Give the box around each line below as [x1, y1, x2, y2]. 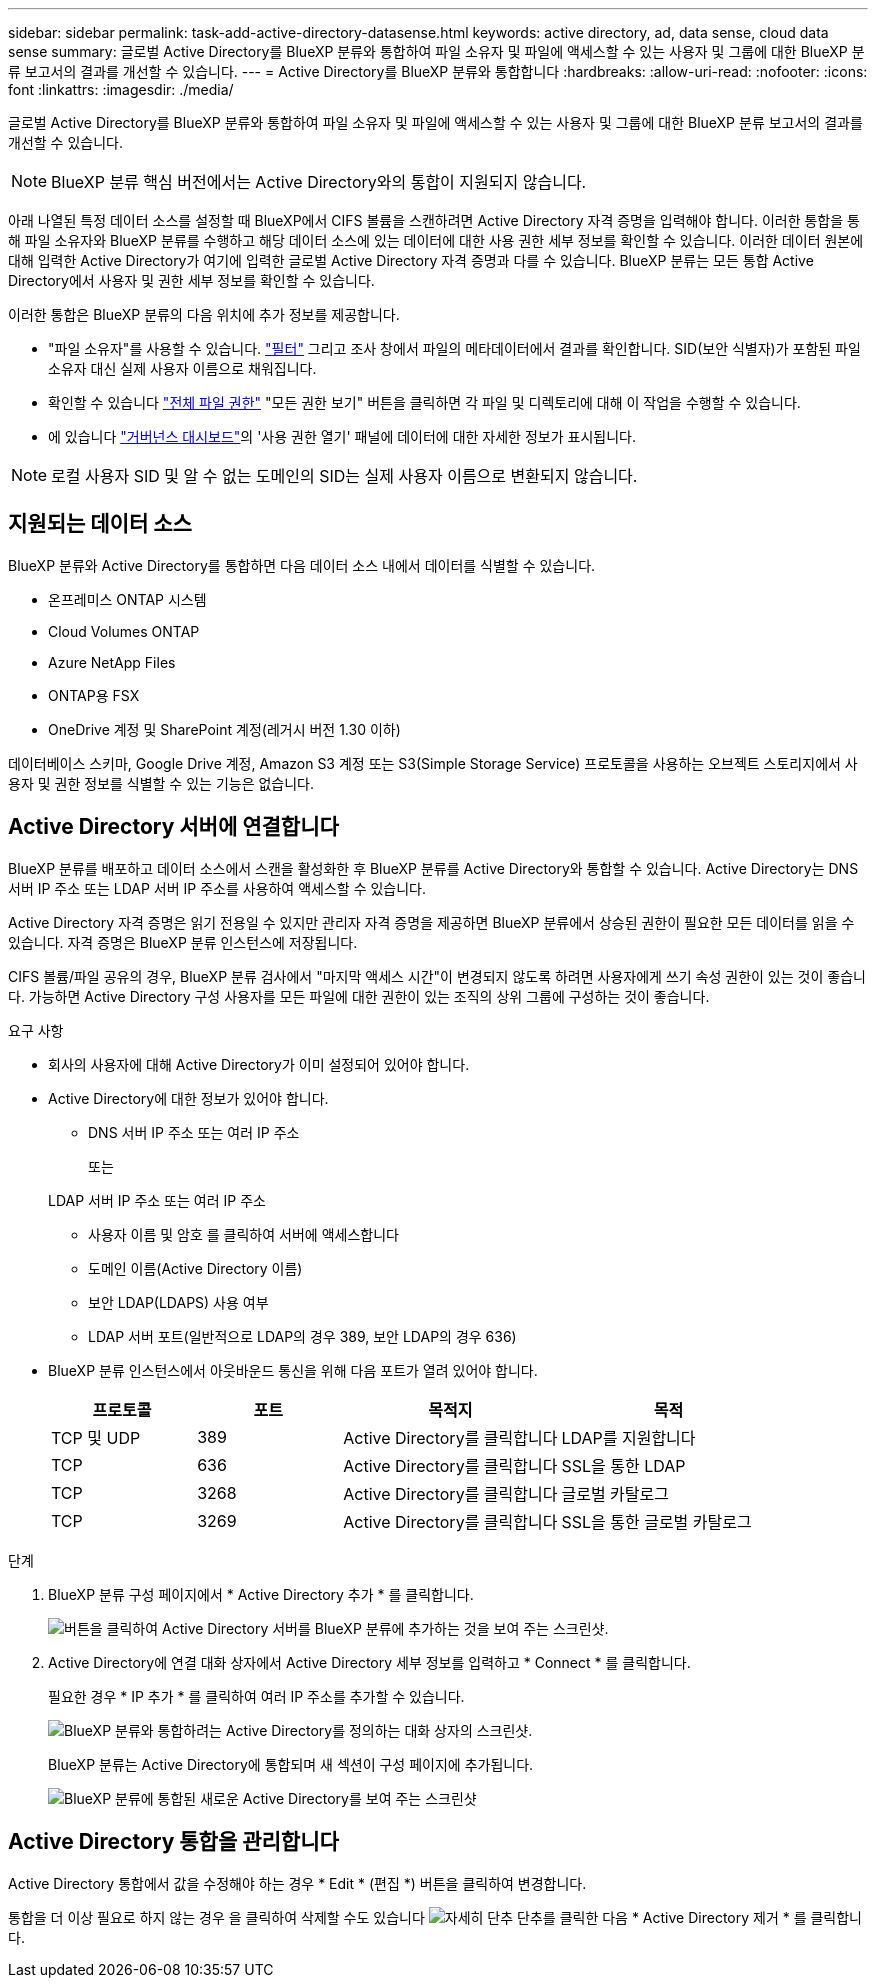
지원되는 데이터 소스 [8, 511, 192, 537]
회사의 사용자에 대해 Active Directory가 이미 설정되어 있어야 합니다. [48, 1055, 470, 1073]
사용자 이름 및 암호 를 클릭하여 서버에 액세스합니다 [88, 1225, 399, 1243]
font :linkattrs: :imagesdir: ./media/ [8, 81, 234, 98]
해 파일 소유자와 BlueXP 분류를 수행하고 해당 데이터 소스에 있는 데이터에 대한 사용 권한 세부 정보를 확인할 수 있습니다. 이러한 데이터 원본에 [8, 232, 864, 249]
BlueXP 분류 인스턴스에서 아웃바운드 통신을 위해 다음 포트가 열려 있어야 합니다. [48, 1361, 538, 1379]
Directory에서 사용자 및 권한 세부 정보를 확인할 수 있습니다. [8, 272, 375, 289]
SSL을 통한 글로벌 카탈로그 [561, 1511, 752, 1532]
